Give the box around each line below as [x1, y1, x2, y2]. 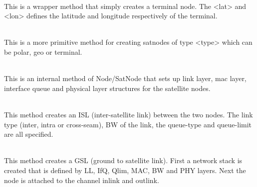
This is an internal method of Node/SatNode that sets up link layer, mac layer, [4, 73, 247, 84]
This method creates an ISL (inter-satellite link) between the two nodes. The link [4, 109, 253, 119]
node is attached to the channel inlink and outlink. [4, 175, 159, 185]
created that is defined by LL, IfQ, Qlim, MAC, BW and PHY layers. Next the [4, 165, 246, 175]
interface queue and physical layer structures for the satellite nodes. [4, 83, 211, 93]
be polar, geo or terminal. [4, 46, 82, 57]
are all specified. [4, 129, 53, 139]
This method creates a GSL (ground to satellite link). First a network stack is [4, 155, 243, 166]
